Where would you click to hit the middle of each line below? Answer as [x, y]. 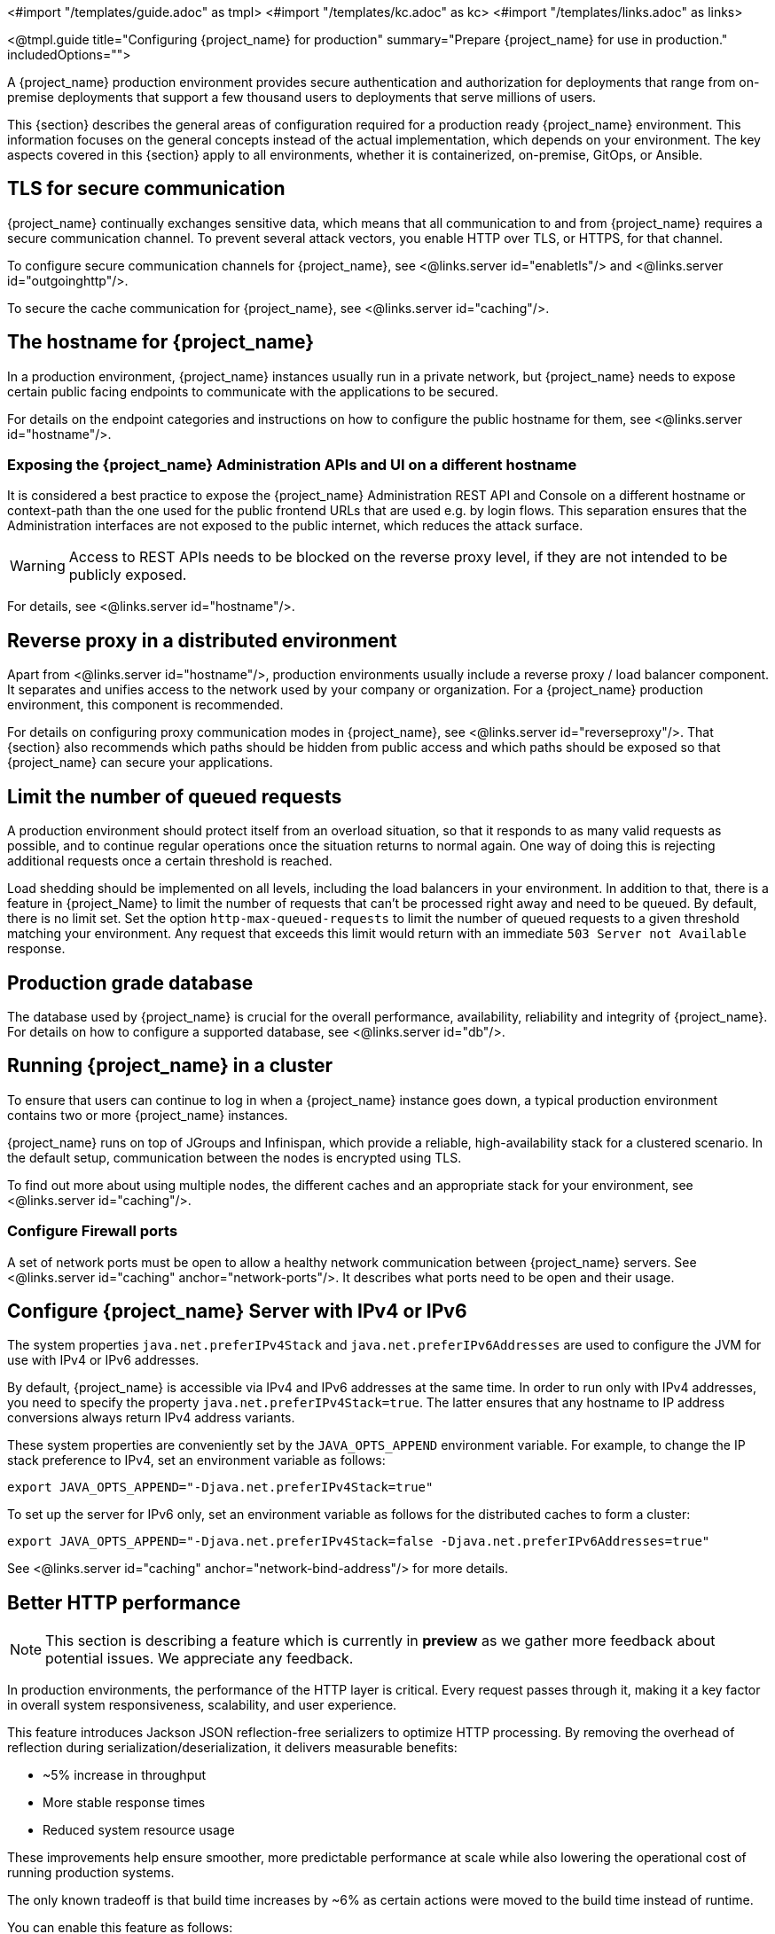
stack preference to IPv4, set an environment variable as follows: [196, 1460]
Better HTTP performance [124, 1602]
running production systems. [91, 1873]
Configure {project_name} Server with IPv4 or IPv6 [237, 1311]
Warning [38, 566]
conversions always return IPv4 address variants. [151, 1418]
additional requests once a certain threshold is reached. [170, 861]
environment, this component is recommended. [145, 705]
